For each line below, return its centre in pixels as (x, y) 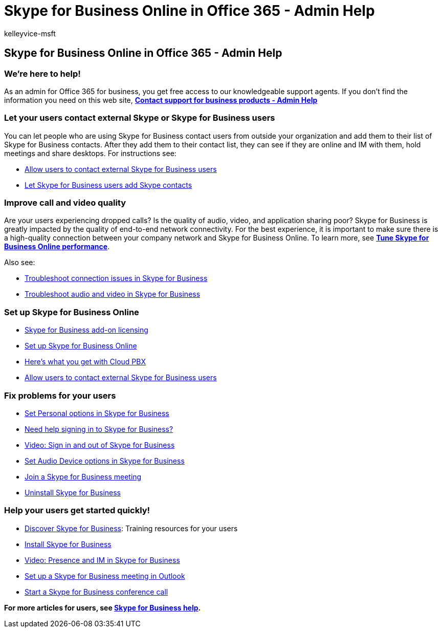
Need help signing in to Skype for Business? (99, 429)
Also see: (20, 263)
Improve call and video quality (65, 203)
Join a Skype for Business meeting (83, 476)
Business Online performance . (57, 247)
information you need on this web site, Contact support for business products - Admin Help (161, 100)
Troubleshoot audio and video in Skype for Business (113, 294)
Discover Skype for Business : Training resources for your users (131, 528)
